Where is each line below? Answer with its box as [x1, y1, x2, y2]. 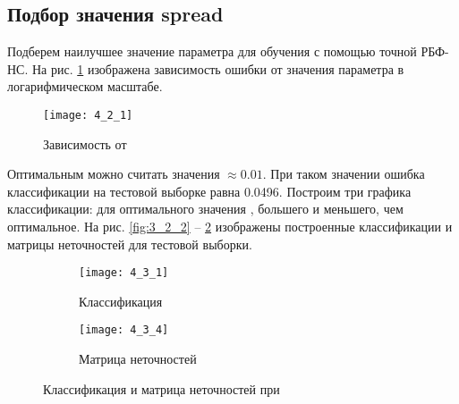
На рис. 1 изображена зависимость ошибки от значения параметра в [32, 59, 404, 78]
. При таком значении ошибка [262, 164, 425, 183]
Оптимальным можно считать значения [7, 164, 220, 183]
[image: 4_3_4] [79, 324, 169, 337]
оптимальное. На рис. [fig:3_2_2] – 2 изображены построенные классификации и [7, 217, 453, 236]
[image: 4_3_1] [79, 266, 169, 280]
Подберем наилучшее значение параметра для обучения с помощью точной [7, 42, 417, 61]
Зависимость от [43, 134, 127, 153]
